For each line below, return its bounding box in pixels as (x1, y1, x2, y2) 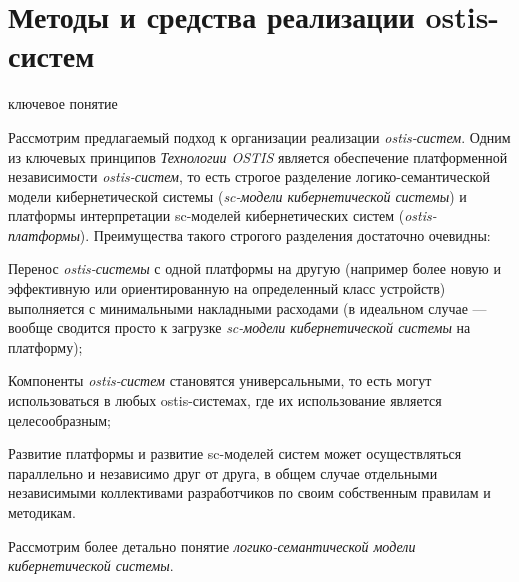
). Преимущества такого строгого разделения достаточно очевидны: (79, 224, 491, 245)
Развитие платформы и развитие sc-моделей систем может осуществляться (8, 443, 462, 464)
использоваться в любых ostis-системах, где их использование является (8, 390, 442, 411)
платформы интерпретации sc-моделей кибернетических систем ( (8, 205, 405, 226)
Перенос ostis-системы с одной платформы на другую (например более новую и (8, 258, 501, 279)
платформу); (8, 336, 83, 357)
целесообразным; (8, 409, 111, 430)
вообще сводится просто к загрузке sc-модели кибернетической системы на (8, 317, 471, 338)
